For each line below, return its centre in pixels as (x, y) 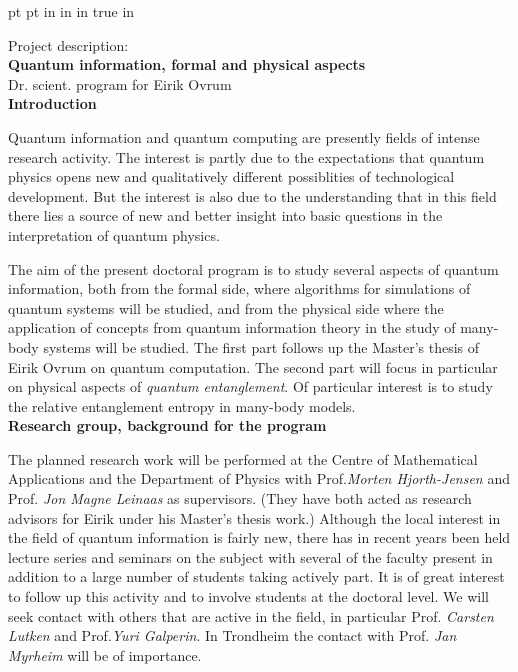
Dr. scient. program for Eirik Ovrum (120, 83)
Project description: (68, 44)
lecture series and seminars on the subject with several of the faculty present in (250, 556)
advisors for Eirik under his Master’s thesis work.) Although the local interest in (254, 517)
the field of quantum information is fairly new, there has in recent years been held (259, 537)
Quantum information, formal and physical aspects (187, 64)
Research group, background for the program (167, 425)
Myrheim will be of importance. (105, 654)
